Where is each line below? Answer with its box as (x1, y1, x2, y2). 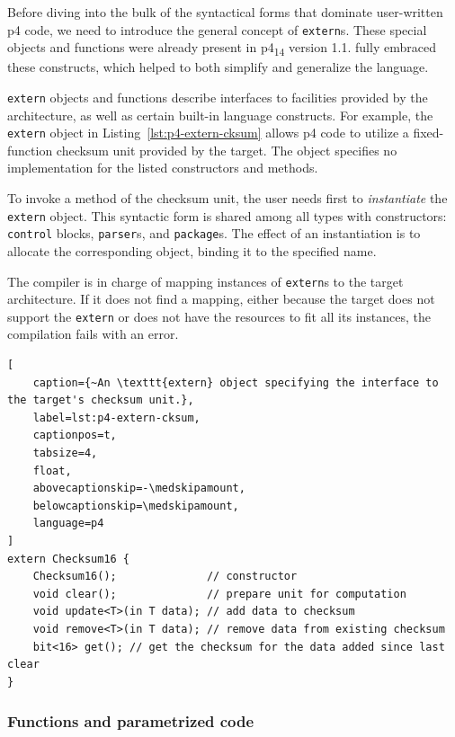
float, (32, 464, 72, 477)
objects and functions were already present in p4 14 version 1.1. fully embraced (7, 38, 436, 59)
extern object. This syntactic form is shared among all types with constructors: (7, 206, 447, 225)
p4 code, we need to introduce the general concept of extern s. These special (7, 20, 427, 39)
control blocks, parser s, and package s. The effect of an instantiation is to (7, 224, 421, 243)
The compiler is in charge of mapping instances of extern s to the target (7, 271, 404, 290)
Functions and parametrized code (7, 710, 254, 733)
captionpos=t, (32, 429, 117, 442)
